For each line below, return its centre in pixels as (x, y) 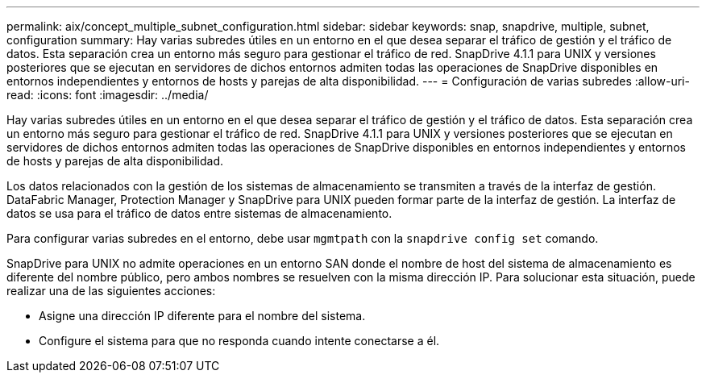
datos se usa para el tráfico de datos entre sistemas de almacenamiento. (199, 213)
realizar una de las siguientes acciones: (111, 291)
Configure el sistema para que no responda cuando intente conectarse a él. (239, 341)
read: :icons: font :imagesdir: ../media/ (108, 95)
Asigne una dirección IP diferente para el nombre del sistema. (202, 316)
